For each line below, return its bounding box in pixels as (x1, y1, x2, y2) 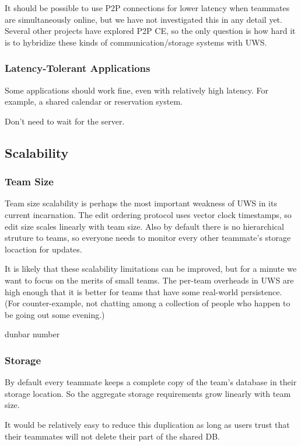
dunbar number (5, 328, 60, 340)
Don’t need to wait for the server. (5, 115, 125, 127)
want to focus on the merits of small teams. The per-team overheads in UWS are (5, 274, 294, 286)
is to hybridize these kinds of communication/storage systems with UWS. (5, 36, 267, 48)
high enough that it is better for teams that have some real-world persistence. (5, 285, 282, 298)
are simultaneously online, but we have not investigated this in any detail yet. (5, 13, 282, 25)
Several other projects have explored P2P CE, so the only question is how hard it (5, 25, 296, 37)
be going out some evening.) (5, 308, 105, 320)
